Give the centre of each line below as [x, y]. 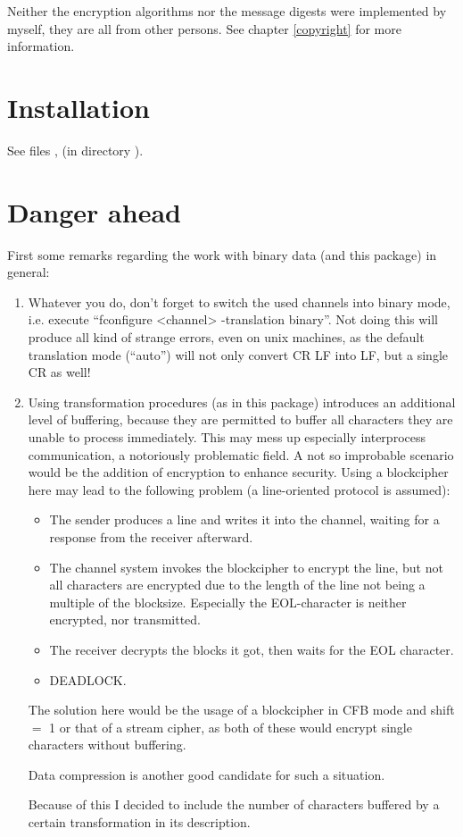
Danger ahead [94, 211]
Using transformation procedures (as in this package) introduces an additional [242, 402]
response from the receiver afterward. [151, 536]
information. [41, 46]
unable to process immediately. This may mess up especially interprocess [227, 436]
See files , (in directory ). [75, 150]
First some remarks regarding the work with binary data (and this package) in [222, 254]
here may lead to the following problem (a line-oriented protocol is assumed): [239, 489]
